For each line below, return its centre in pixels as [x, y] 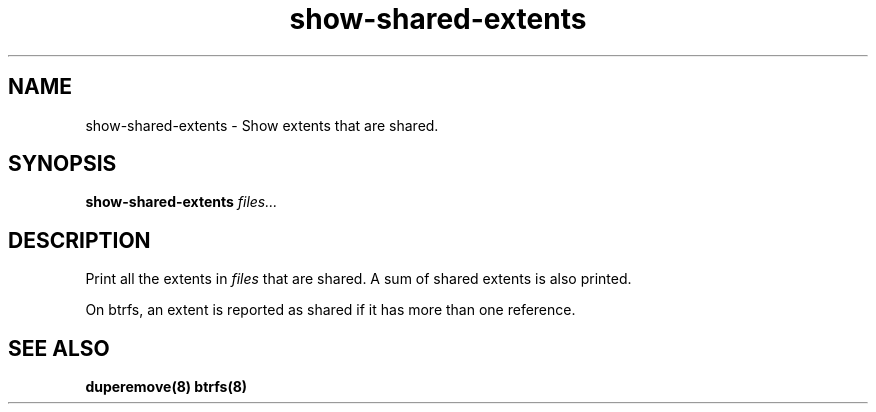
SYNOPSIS [62, 164]
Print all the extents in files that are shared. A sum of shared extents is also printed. [358, 279]
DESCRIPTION [79, 240]
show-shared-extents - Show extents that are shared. [262, 125]
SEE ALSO [59, 348]
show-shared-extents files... [181, 202]
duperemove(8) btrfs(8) [166, 387]
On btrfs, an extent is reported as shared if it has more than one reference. [330, 310]
